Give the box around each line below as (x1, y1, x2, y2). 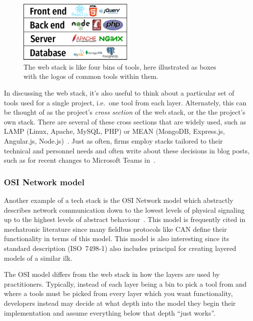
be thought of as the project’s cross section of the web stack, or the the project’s (4, 107, 246, 117)
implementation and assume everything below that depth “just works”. (4, 307, 216, 318)
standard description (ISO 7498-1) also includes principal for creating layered (4, 243, 236, 253)
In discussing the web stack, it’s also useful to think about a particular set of (4, 88, 234, 98)
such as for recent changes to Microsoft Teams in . (4, 155, 156, 165)
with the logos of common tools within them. (23, 71, 159, 81)
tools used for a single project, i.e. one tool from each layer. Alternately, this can (4, 97, 247, 107)
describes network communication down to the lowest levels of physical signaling (4, 204, 245, 215)
